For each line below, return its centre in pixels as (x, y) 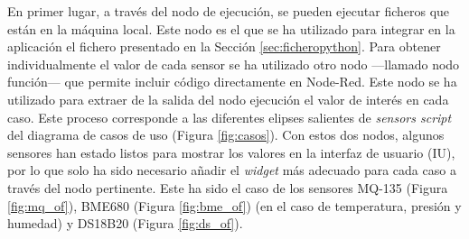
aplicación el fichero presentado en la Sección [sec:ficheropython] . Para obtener (224, 46)
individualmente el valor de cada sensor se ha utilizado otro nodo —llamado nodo (234, 64)
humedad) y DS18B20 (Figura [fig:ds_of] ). (125, 223)
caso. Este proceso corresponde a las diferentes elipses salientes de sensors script (230, 117)
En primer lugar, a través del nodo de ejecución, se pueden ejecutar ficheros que (229, 11)
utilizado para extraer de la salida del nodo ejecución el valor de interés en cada (228, 99)
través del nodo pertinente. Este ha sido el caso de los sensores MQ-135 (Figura (228, 187)
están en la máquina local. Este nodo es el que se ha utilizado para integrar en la (231, 28)
